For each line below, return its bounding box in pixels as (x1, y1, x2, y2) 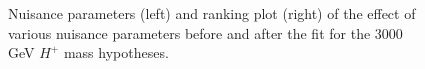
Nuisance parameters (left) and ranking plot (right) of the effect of (8, 3, 416, 23)
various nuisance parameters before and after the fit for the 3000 (8, 22, 403, 43)
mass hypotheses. (63, 42, 169, 63)
